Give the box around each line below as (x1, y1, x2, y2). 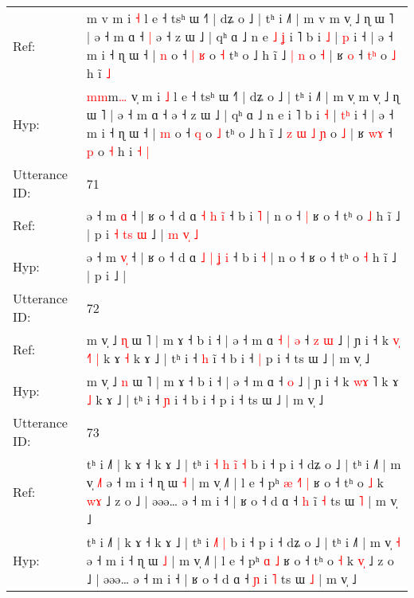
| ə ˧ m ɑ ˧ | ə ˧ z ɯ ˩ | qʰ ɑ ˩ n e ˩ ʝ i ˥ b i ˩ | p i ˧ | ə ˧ (86, 27, 393, 45)
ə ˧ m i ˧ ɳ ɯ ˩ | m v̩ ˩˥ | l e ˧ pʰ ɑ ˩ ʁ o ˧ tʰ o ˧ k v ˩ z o (86, 551, 394, 569)
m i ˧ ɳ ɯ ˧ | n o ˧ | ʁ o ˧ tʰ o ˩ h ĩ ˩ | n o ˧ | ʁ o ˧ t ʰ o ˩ (86, 45, 396, 64)
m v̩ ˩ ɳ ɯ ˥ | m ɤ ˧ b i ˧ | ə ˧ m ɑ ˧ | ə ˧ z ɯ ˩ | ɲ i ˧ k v (86, 330, 400, 349)
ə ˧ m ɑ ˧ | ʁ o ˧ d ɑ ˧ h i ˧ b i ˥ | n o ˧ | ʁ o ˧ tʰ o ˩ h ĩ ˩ (86, 206, 400, 225)
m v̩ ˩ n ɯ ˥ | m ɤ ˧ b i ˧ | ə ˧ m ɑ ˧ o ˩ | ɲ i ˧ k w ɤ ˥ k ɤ (86, 372, 399, 390)
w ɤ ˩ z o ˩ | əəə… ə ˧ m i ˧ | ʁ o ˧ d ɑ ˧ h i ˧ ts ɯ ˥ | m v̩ (86, 491, 397, 510)
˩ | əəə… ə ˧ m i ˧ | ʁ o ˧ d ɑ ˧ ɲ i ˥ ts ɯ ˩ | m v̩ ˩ (86, 569, 357, 588)
